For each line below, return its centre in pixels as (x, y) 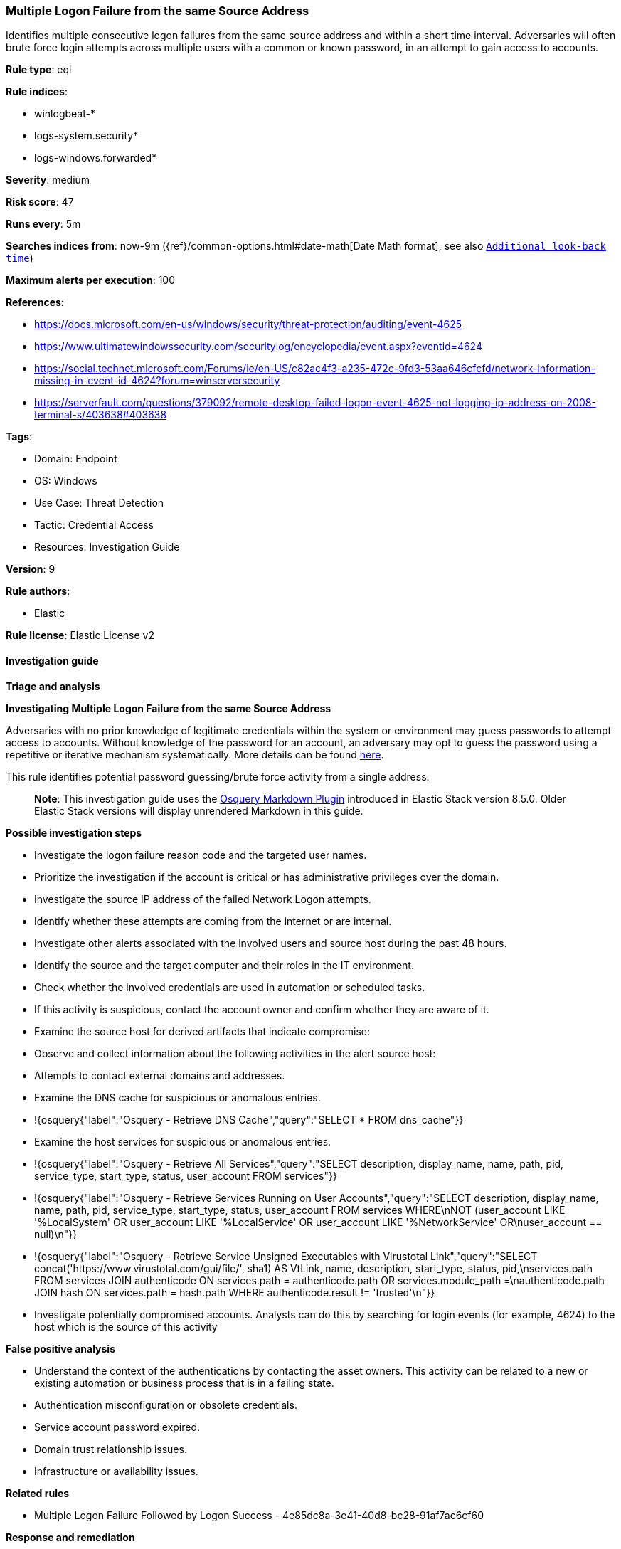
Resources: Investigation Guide (107, 547)
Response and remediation (70, 1537)
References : (35, 302)
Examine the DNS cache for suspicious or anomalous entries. (177, 1097)
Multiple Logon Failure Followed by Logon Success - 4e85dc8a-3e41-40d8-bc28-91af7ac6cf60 (259, 1515)
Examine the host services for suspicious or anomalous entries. (183, 1141)
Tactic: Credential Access (94, 525)
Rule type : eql (39, 70)
